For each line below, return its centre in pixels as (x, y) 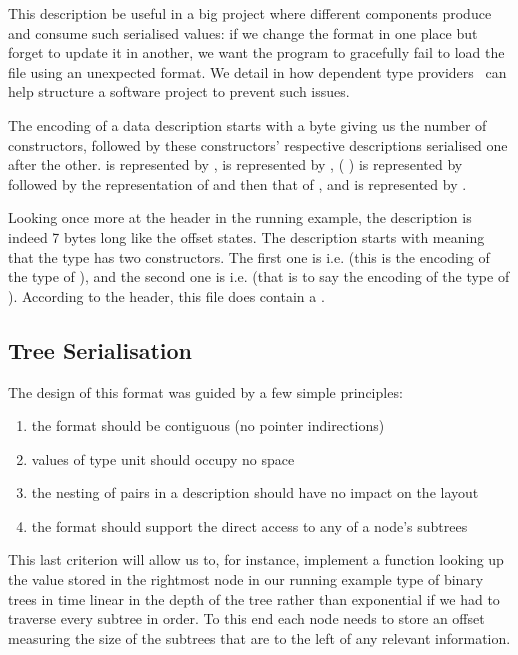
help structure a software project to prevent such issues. (179, 91)
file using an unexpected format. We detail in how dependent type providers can (257, 71)
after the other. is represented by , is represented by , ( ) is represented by (235, 164)
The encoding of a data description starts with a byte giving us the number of (247, 124)
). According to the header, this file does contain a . (166, 295)
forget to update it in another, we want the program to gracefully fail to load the (256, 52)
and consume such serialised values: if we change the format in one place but (243, 32)
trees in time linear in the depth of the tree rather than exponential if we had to (254, 598)
